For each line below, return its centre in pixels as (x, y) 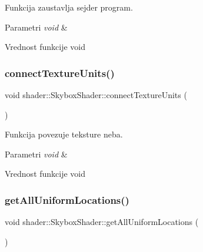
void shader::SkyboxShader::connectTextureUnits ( (96, 95)
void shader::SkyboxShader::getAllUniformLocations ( (102, 222)
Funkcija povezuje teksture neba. (64, 134)
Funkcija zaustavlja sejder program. (69, 7)
